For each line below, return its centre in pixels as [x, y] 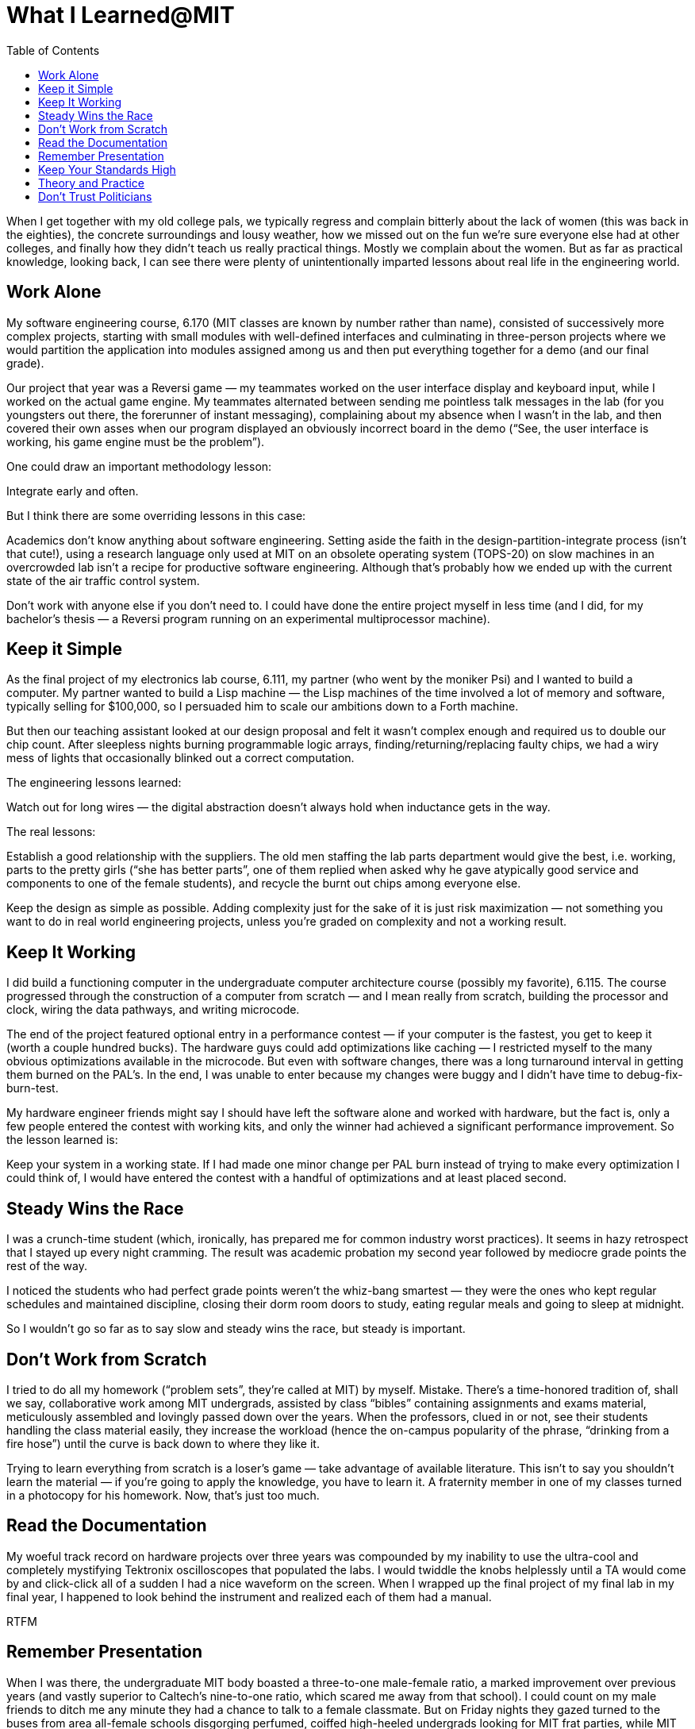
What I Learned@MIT [121, 15]
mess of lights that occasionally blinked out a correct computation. [180, 758]
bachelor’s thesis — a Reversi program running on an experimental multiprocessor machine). [248, 618]
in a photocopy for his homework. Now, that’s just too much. [163, 1495]
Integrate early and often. [73, 491]
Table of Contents [53, 50]
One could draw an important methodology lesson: [139, 466]
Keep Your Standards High [107, 169]
